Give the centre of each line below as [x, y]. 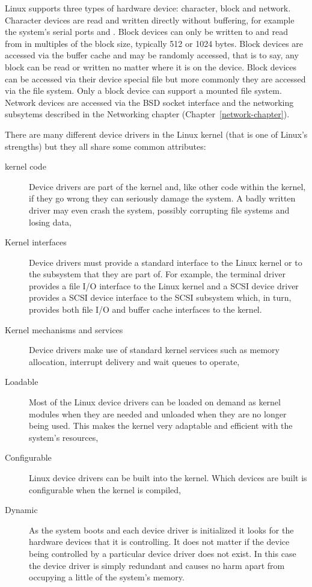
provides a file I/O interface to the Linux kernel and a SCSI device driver [164, 285]
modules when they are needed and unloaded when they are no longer [158, 413]
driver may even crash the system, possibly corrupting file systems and [159, 210]
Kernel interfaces [36, 242]
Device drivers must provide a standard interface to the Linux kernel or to [166, 262]
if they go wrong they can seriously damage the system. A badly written [162, 198]
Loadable [22, 382]
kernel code [26, 166]
